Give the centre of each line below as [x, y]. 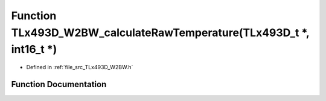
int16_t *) [34, 50]
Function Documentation [59, 84]
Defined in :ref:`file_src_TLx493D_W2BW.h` [80, 67]
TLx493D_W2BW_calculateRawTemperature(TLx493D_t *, [160, 32]
